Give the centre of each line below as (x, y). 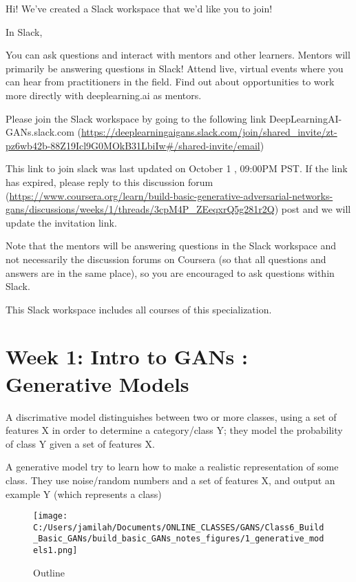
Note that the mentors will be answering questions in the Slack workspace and (171, 246)
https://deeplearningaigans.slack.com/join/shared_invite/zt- (209, 132)
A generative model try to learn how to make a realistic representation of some (172, 467)
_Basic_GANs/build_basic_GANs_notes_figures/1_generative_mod (179, 539)
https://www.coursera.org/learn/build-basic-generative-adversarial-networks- (171, 195)
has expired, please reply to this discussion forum (109, 181)
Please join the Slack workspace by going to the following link (136, 118)
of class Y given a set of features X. (80, 443)
